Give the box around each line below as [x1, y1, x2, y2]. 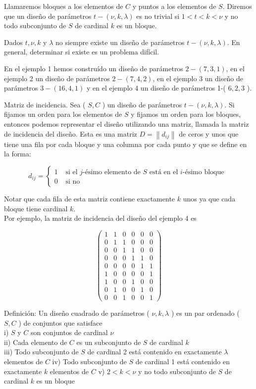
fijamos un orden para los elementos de [4, 109, 122, 119]
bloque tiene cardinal [4, 203, 68, 213]
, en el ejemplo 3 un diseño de [153, 73, 243, 83]
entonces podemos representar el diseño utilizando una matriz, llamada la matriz [4, 118, 249, 129]
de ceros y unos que [179, 128, 239, 139]
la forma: [4, 148, 31, 159]
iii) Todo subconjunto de [4, 346, 79, 357]
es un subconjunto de [76, 337, 141, 347]
